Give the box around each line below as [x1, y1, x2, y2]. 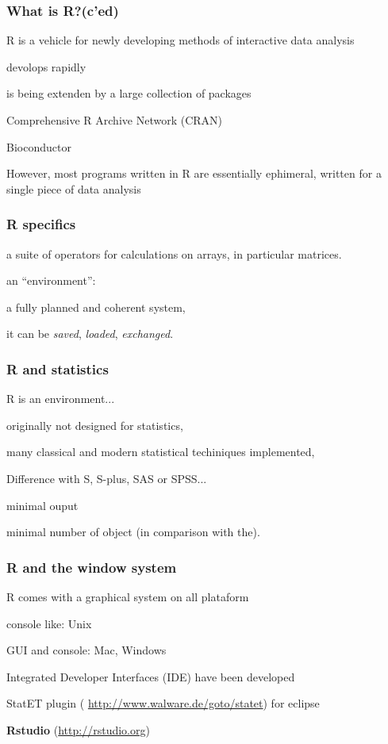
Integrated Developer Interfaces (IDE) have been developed [6, 668, 295, 685]
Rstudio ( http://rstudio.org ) [6, 721, 150, 738]
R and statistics [6, 359, 109, 378]
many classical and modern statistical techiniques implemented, [6, 443, 315, 460]
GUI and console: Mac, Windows [6, 642, 167, 658]
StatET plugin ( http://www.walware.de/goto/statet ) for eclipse [6, 695, 320, 711]
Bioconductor [6, 138, 71, 155]
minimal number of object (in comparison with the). [6, 523, 260, 540]
